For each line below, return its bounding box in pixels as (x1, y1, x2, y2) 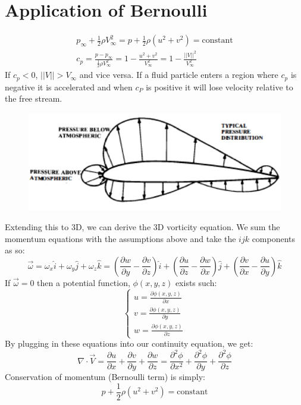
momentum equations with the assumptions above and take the (5, 232, 236, 244)
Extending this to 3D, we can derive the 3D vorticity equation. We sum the (5, 221, 280, 233)
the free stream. (5, 92, 62, 105)
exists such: (175, 276, 217, 288)
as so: (5, 244, 25, 256)
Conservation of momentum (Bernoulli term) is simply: (5, 371, 205, 383)
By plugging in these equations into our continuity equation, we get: (5, 337, 253, 350)
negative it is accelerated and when (5, 80, 133, 93)
